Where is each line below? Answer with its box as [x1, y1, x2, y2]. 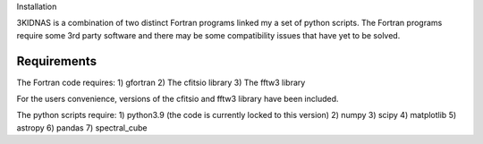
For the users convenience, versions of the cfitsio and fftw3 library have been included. [16, 94, 339, 105]
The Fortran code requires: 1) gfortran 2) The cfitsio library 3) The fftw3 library [16, 77, 306, 88]
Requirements [16, 54, 97, 69]
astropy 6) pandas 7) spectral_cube [16, 122, 148, 133]
